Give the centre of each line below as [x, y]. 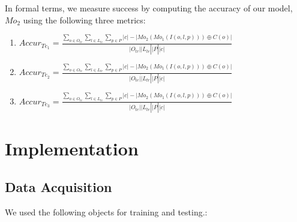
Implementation [72, 148]
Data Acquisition [58, 186]
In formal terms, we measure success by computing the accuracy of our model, [149, 8]
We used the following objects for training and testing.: [106, 211]
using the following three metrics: [84, 19]
